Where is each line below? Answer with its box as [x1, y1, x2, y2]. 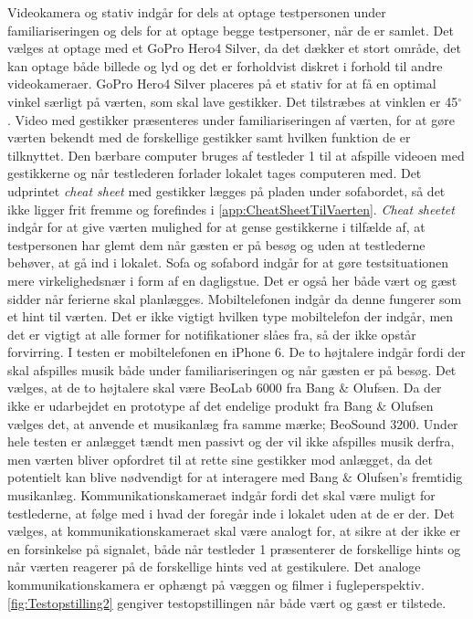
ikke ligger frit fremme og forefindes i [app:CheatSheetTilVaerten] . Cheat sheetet [7, 199, 455, 218]
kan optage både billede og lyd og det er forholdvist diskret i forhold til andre [7, 56, 443, 75]
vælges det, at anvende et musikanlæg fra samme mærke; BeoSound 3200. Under [7, 414, 458, 433]
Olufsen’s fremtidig [356, 467, 463, 487]
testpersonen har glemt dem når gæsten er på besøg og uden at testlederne [7, 235, 426, 254]
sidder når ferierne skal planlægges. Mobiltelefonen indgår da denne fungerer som [7, 289, 462, 308]
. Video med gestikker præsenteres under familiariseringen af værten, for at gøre [7, 110, 455, 129]
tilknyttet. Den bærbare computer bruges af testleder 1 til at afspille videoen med [7, 145, 465, 164]
